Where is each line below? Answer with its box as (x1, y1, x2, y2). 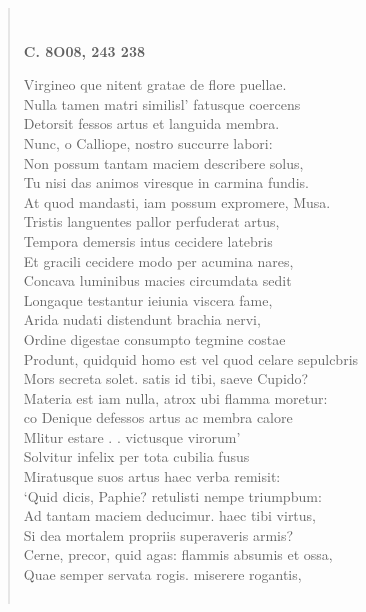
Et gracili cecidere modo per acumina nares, (23, 250, 294, 271)
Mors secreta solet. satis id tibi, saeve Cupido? (23, 368, 309, 389)
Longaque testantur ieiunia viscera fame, (23, 289, 273, 310)
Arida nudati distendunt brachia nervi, (23, 309, 261, 330)
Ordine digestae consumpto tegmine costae (23, 328, 286, 349)
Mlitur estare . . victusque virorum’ (23, 426, 241, 447)
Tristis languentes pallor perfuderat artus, (23, 211, 280, 232)
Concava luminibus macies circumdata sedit (23, 270, 292, 291)
